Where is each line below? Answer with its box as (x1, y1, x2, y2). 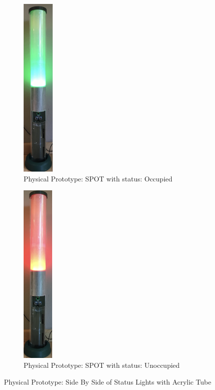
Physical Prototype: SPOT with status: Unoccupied (24, 360, 180, 370)
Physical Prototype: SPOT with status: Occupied (24, 173, 173, 183)
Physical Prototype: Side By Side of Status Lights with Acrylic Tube (4, 376, 212, 387)
